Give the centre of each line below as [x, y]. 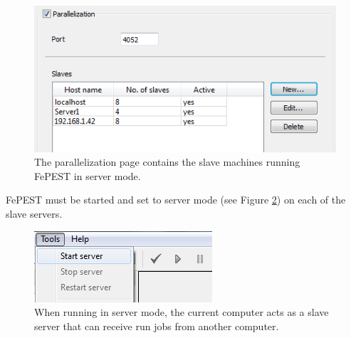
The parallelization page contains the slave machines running [167, 162]
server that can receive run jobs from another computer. [157, 326]
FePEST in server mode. [88, 175]
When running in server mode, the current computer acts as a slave [182, 312]
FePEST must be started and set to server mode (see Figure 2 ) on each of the [176, 200]
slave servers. [34, 214]
